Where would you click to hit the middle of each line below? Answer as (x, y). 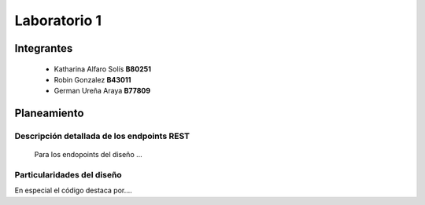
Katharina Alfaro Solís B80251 (102, 69)
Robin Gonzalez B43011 (92, 79)
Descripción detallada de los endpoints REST (102, 136)
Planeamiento (49, 113)
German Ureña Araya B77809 (102, 91)
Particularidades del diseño (68, 175)
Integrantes (44, 48)
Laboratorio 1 (58, 20)
